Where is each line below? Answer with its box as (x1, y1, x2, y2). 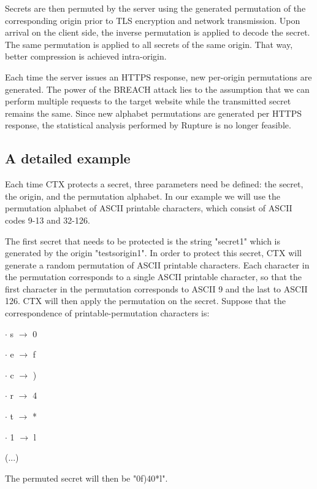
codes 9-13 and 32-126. (5, 213, 90, 226)
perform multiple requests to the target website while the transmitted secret (5, 95, 291, 108)
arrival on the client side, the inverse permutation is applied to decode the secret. (5, 26, 310, 39)
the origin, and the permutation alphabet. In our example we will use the (5, 189, 280, 202)
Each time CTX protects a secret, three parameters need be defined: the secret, (5, 178, 304, 190)
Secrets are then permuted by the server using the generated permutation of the (5, 2, 306, 14)
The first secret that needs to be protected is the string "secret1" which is (5, 234, 281, 247)
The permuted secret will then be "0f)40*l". (5, 471, 168, 484)
